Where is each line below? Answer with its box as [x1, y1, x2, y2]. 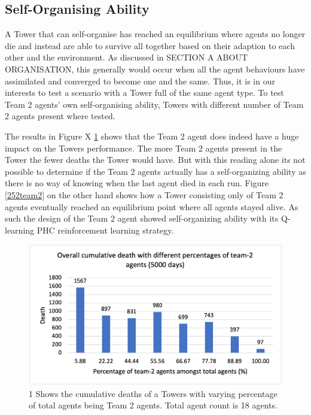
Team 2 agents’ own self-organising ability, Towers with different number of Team [5, 98, 304, 110]
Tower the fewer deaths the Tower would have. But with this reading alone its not [5, 153, 306, 166]
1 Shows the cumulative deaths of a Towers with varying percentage [29, 387, 278, 399]
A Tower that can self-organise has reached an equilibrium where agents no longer [5, 28, 306, 40]
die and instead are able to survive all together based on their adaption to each [5, 39, 295, 52]
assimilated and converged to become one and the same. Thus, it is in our [5, 74, 275, 87]
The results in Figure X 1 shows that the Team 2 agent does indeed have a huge [5, 129, 299, 142]
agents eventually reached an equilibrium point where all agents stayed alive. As [5, 200, 298, 213]
